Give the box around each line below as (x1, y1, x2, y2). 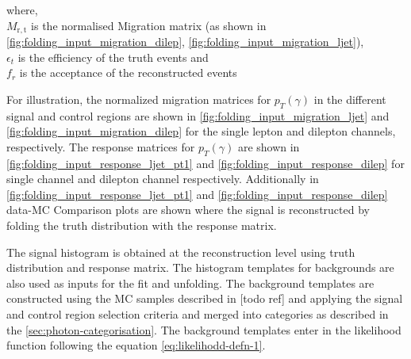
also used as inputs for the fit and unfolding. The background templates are (6, 274, 375, 291)
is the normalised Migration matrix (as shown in (31, 17, 267, 33)
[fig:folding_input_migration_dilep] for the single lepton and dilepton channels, (6, 123, 396, 139)
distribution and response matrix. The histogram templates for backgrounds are (6, 259, 394, 276)
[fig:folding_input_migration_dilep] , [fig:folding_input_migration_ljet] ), (6, 33, 364, 50)
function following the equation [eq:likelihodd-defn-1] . (6, 337, 266, 353)
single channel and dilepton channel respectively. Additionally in (6, 170, 319, 187)
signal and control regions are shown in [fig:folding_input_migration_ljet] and (6, 107, 390, 124)
